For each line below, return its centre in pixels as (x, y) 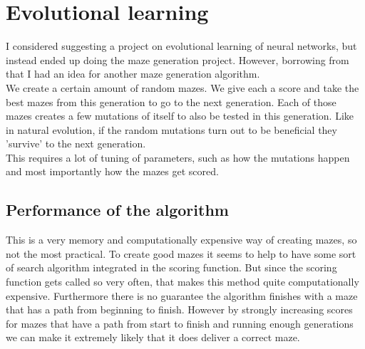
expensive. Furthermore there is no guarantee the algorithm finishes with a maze (182, 295)
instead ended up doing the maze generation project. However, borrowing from (178, 59)
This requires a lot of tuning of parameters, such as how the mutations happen (178, 157)
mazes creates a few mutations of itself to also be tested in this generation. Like (180, 116)
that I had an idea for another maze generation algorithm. (133, 74)
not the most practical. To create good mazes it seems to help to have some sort (181, 253)
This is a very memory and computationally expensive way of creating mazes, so (181, 240)
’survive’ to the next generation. (76, 144)
